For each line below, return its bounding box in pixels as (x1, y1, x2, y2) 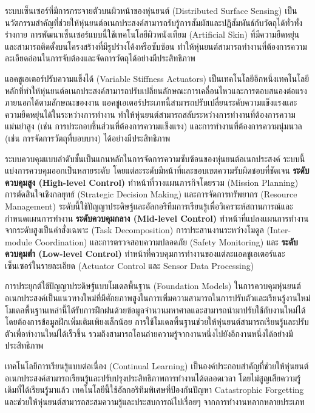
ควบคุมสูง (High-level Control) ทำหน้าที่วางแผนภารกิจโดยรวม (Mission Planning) (5, 176, 299, 188)
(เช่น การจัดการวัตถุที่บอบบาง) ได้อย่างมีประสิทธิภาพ (5, 131, 171, 144)
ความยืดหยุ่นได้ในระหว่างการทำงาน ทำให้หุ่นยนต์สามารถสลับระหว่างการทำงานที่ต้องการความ (5, 108, 296, 120)
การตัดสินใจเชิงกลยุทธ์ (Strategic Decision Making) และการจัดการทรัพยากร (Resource (5, 188, 297, 200)
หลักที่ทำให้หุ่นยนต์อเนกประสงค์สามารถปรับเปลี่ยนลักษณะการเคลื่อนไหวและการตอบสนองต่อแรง (5, 84, 307, 97)
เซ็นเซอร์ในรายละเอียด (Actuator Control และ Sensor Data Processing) (5, 259, 254, 271)
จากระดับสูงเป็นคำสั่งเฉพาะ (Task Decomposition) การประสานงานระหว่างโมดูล (5, 224, 264, 236)
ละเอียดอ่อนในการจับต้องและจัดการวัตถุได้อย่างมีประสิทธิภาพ (5, 52, 195, 64)
